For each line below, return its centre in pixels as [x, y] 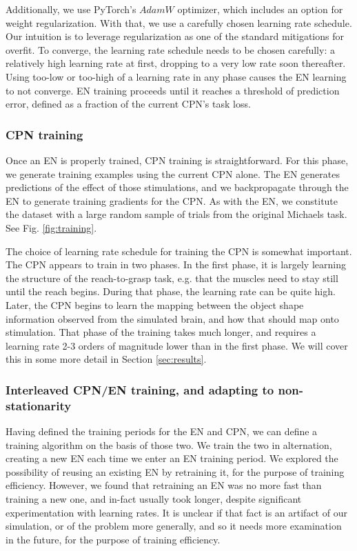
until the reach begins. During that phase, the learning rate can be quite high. [171, 291]
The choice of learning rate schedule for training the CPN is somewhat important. [179, 251]
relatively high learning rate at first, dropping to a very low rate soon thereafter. [176, 63]
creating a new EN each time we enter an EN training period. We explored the [172, 458]
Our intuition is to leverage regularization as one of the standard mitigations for [175, 36]
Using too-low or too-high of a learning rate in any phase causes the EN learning [176, 76]
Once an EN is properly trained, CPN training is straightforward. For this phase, [177, 160]
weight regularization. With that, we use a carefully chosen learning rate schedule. [179, 22]
